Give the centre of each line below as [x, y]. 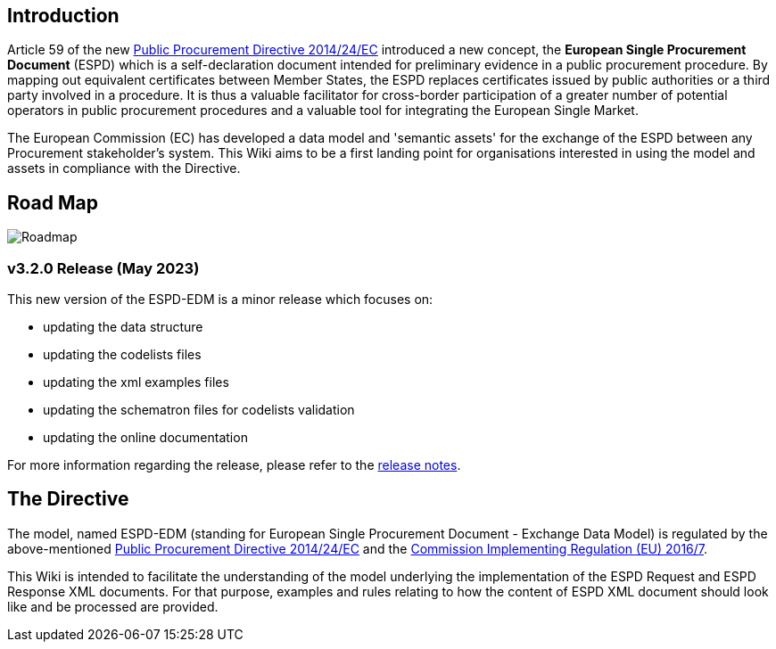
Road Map [53, 202]
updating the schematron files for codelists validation [199, 410]
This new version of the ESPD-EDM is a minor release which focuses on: [220, 300]
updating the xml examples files [136, 382]
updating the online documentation [145, 438]
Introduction [63, 16]
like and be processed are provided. [113, 606]
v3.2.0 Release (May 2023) [103, 268]
